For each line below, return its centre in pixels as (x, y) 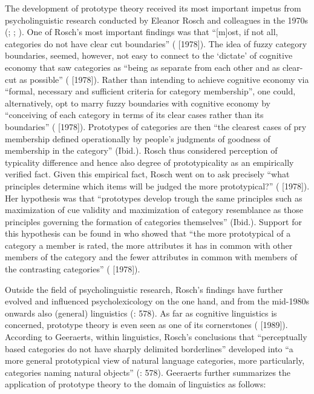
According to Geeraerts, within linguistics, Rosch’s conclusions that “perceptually (156, 337)
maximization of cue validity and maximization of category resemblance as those (154, 210)
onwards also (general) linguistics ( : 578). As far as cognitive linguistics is (141, 313)
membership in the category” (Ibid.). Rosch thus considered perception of (141, 150)
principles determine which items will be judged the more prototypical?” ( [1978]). (157, 186)
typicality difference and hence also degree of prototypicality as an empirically (149, 162)
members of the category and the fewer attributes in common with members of (151, 257)
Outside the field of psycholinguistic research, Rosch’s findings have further (144, 289)
